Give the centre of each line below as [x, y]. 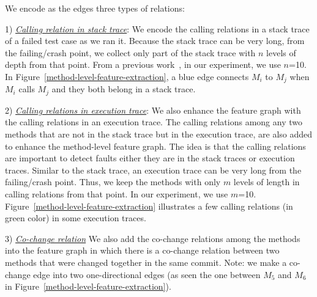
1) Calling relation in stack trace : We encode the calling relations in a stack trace [157, 28]
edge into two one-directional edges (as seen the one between [147, 274]
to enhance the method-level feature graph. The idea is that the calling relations [155, 146]
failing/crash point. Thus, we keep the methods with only [113, 182]
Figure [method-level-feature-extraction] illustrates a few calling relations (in [149, 206]
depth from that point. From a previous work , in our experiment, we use [143, 64]
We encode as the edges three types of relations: [95, 8]
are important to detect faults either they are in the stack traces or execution [150, 158]
